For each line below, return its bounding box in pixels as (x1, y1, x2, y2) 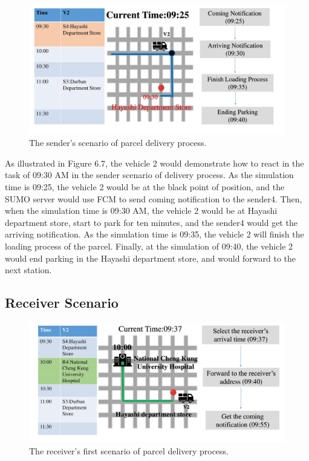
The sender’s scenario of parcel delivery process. (29, 136, 207, 149)
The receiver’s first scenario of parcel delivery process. (29, 444, 229, 457)
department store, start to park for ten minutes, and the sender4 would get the (5, 216, 298, 228)
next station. (5, 264, 52, 276)
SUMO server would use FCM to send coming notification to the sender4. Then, (5, 192, 302, 205)
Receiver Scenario (5, 293, 119, 312)
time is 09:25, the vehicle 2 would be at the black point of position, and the (5, 181, 285, 193)
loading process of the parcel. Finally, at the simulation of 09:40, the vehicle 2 (5, 240, 293, 252)
